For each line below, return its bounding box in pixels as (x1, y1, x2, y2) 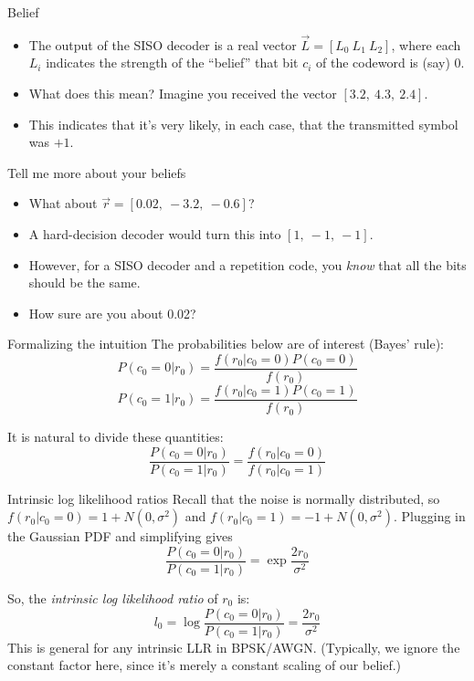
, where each (391, 35, 461, 54)
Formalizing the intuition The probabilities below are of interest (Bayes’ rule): (7, 334, 445, 353)
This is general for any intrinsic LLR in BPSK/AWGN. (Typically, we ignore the (7, 637, 460, 656)
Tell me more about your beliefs (7, 162, 186, 182)
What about (28, 194, 98, 213)
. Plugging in (394, 507, 466, 526)
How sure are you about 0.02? (28, 303, 196, 322)
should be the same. (28, 273, 141, 292)
